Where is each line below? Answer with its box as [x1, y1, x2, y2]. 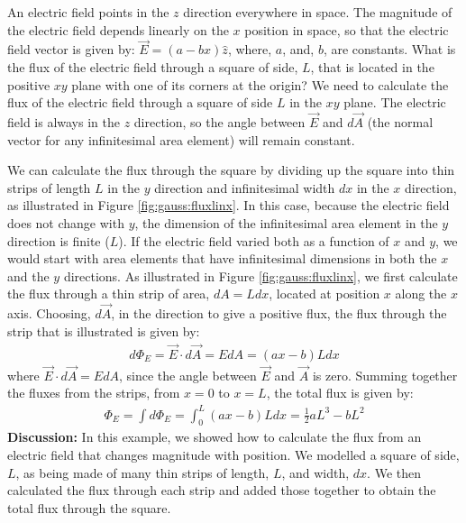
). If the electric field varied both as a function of [118, 231, 389, 250]
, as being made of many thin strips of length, [15, 463, 270, 482]
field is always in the [7, 113, 120, 131]
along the [395, 284, 447, 303]
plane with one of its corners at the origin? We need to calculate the [71, 75, 449, 94]
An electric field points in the [7, 3, 169, 21]
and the [7, 266, 50, 285]
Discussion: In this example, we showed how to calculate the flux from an [7, 427, 422, 446]
